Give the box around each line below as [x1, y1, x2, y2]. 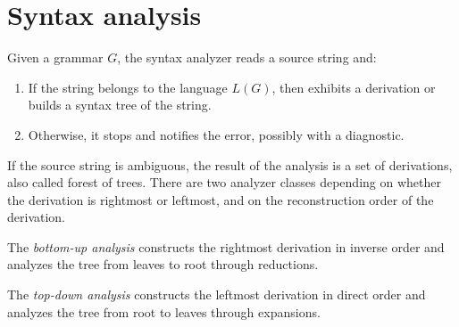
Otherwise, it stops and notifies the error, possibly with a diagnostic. [28, 125, 405, 143]
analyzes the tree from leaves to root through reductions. [7, 255, 319, 274]
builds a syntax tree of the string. [28, 95, 212, 114]
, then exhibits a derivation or [271, 78, 436, 96]
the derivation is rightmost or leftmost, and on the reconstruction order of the [7, 190, 434, 208]
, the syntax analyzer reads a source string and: [117, 48, 377, 67]
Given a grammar [7, 48, 104, 67]
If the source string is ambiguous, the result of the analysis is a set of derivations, [7, 155, 453, 174]
